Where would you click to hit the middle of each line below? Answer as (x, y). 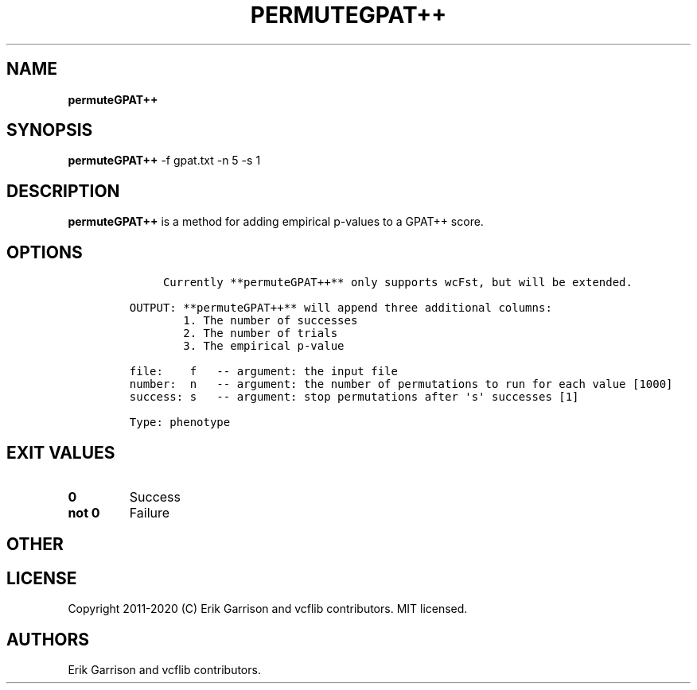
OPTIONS (45, 252)
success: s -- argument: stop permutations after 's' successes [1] (354, 397)
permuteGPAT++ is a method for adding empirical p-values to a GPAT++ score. (276, 222)
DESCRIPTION (63, 191)
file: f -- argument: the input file (263, 372)
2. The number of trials (261, 333)
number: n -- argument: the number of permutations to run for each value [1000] (401, 384)
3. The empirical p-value (264, 346)
